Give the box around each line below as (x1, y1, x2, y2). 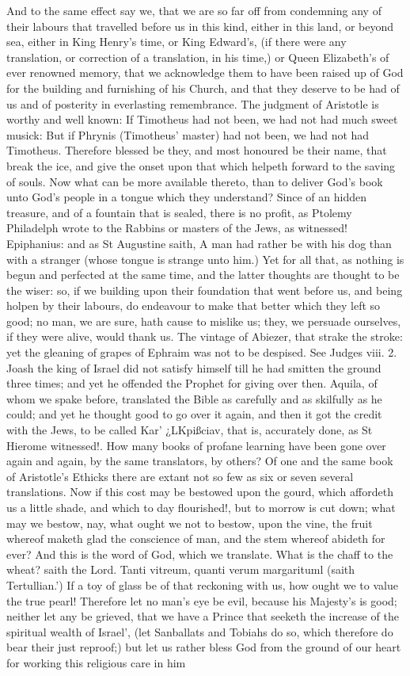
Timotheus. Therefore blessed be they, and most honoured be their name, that (6, 142, 387, 158)
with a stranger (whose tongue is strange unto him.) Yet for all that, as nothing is (6, 250, 404, 267)
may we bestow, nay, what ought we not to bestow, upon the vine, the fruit (6, 514, 373, 531)
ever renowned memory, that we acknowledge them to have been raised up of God (6, 64, 404, 81)
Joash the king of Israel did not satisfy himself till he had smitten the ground (6, 359, 382, 376)
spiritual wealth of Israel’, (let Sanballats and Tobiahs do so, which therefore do (6, 623, 393, 640)
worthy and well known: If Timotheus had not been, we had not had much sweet (6, 111, 398, 128)
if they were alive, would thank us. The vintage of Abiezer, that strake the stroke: (6, 328, 403, 345)
